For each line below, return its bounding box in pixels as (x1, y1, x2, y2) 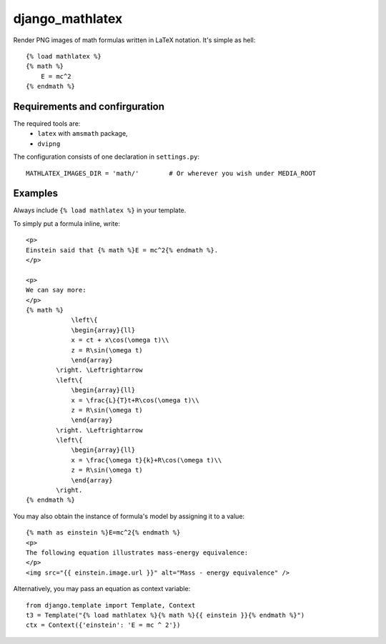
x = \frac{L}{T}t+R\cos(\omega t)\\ (71, 396, 199, 404)
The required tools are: (13, 119, 81, 128)
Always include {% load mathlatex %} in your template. (13, 206, 187, 214)
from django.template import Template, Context (26, 601, 196, 609)
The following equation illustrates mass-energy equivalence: (26, 548, 249, 557)
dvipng (37, 139, 61, 148)
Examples (13, 187, 59, 199)
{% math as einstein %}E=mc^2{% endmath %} (26, 529, 181, 537)
